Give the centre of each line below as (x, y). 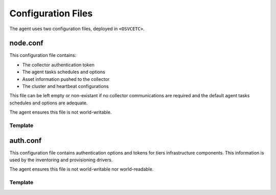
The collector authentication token (58, 64)
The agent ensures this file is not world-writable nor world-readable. (82, 169)
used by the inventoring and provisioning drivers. (61, 160)
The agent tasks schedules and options (64, 72)
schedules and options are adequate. (49, 103)
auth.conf (26, 140)
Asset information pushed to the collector (66, 79)
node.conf (26, 43)
